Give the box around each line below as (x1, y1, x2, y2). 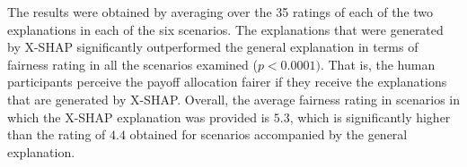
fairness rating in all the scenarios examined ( (7, 54, 258, 73)
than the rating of (7, 125, 106, 144)
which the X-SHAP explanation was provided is (7, 107, 270, 126)
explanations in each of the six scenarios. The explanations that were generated (7, 20, 444, 38)
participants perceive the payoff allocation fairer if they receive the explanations (7, 72, 447, 91)
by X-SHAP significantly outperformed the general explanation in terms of (7, 38, 419, 56)
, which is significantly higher (289, 107, 451, 126)
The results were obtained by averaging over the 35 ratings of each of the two (7, 3, 434, 21)
